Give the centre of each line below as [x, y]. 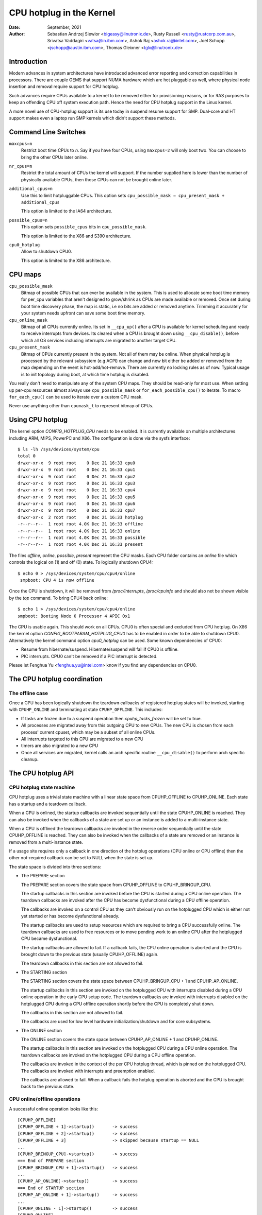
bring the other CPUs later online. [55, 157]
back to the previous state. [48, 1087]
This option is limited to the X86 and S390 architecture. [76, 236]
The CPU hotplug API [41, 773]
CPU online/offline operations [45, 1099]
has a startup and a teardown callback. [48, 804]
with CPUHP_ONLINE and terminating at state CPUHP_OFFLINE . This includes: [86, 710]
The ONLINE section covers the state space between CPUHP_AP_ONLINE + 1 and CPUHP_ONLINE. [120, 1040]
